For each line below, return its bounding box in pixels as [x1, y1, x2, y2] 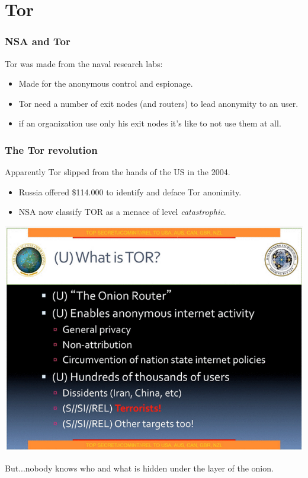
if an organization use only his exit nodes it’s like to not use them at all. [18, 117, 281, 129]
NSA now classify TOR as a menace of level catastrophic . [18, 205, 226, 218]
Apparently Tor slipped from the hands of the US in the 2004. [5, 166, 230, 178]
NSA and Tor [5, 34, 70, 49]
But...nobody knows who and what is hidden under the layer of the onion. [5, 461, 274, 474]
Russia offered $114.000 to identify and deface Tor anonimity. [18, 185, 242, 198]
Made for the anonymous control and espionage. [18, 77, 193, 90]
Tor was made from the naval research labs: [5, 57, 163, 69]
